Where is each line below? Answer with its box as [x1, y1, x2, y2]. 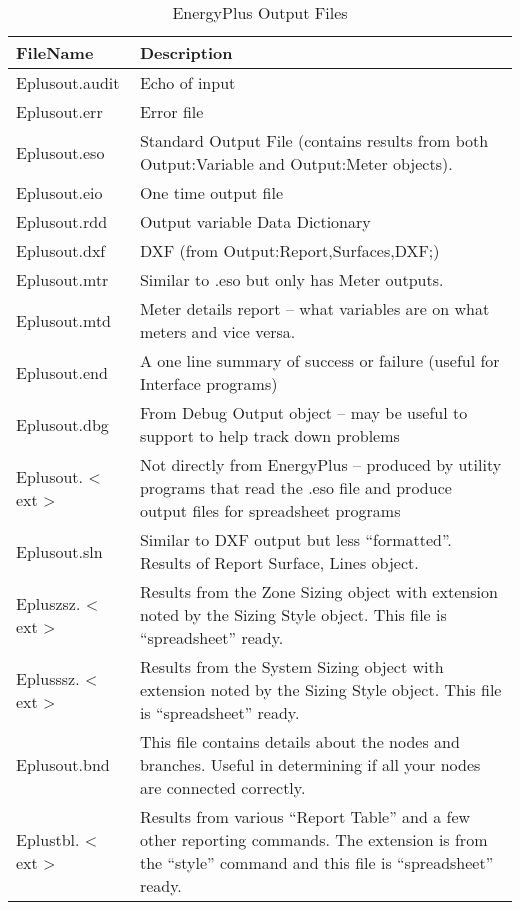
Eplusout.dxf [16, 239, 106, 262]
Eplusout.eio [16, 181, 103, 204]
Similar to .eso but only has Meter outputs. [139, 268, 444, 291]
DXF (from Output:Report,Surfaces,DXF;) [139, 239, 440, 262]
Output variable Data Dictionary [139, 210, 371, 233]
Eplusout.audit [16, 71, 120, 94]
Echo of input [139, 71, 236, 94]
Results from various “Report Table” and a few [139, 805, 471, 828]
